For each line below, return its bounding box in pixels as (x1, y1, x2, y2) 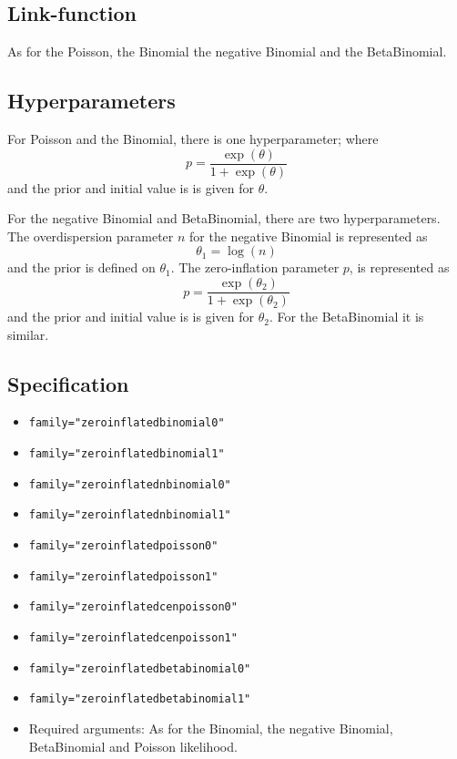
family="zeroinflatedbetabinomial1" (28, 692, 251, 706)
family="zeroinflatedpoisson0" (28, 539, 218, 553)
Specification (7, 369, 129, 397)
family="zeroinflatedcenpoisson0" (28, 600, 238, 614)
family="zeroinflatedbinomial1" (28, 447, 225, 461)
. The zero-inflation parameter (170, 258, 340, 277)
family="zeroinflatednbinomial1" (28, 508, 231, 522)
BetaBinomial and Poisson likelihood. (28, 736, 238, 755)
